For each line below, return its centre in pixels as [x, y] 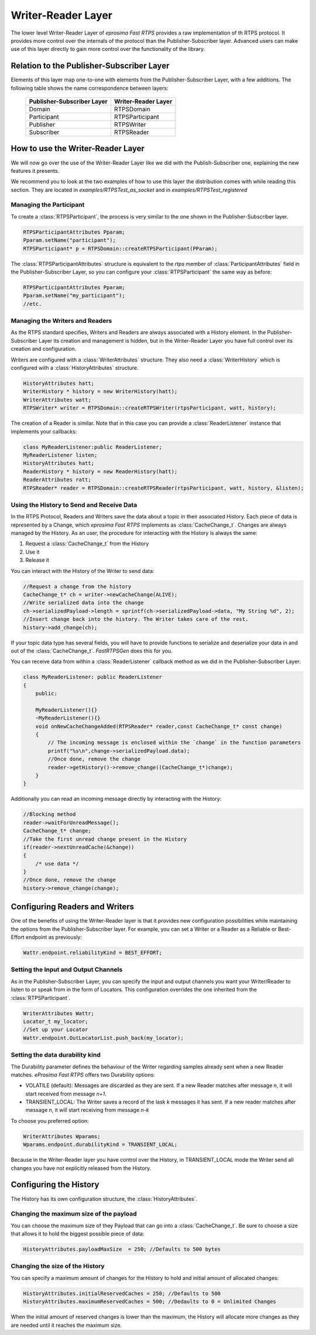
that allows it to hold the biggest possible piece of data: [78, 1234]
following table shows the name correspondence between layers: [90, 88]
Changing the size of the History [58, 1266]
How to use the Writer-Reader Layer [78, 148]
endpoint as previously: [54, 937]
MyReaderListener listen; [60, 455]
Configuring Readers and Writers [73, 907]
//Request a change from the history [77, 586]
